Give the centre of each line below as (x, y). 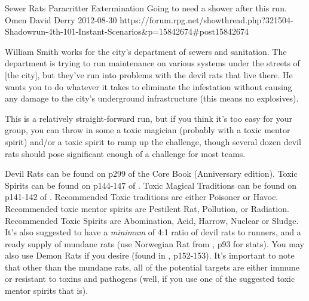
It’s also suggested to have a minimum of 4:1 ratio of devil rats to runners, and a (153, 232)
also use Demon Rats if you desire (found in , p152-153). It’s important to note (150, 255)
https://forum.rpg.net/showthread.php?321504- (206, 19)
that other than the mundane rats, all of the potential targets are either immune (152, 267)
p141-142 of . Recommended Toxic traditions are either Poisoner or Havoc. (142, 197)
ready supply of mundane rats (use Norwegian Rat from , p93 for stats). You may (154, 243)
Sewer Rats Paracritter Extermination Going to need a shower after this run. (146, 8)
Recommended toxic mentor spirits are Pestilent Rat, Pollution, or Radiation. (147, 208)
